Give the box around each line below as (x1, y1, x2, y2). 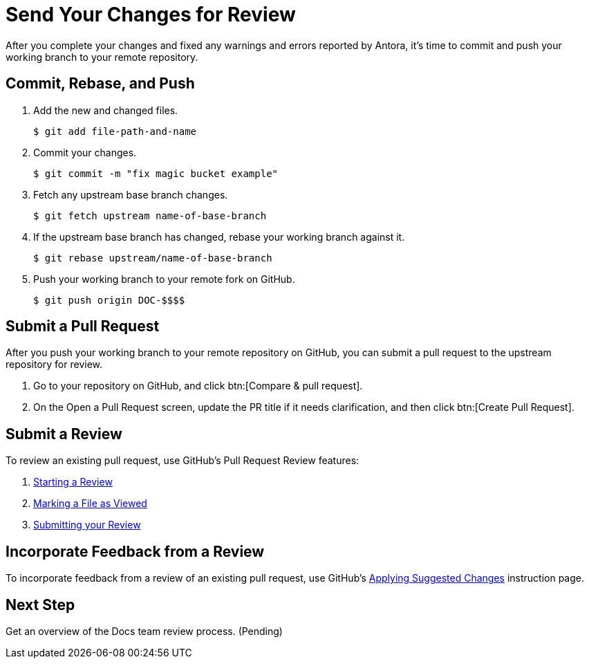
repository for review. (6, 358, 103, 371)
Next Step (6, 596, 75, 614)
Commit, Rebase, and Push (6, 75, 195, 93)
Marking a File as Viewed (33, 497, 147, 510)
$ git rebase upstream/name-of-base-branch (33, 252, 272, 264)
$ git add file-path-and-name (33, 125, 197, 137)
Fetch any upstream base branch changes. (33, 188, 228, 201)
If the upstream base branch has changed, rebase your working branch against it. (33, 230, 405, 243)
